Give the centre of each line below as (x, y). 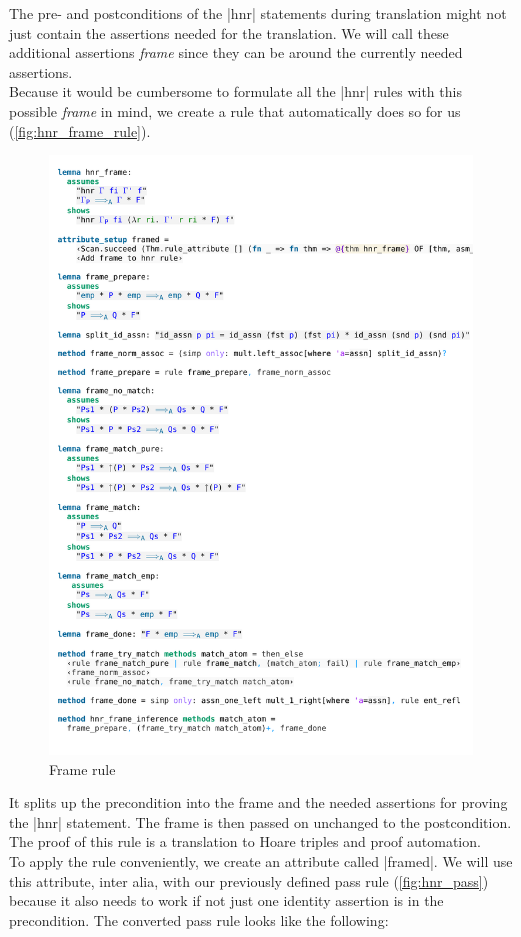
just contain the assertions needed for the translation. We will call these (229, 32)
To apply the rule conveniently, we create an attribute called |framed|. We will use (261, 861)
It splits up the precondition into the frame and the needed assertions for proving (258, 802)
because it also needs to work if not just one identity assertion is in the (226, 900)
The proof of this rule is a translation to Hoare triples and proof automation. (245, 841)
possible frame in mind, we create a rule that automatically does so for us (235, 110)
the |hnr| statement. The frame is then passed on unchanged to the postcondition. (260, 821)
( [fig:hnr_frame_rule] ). (80, 130)
